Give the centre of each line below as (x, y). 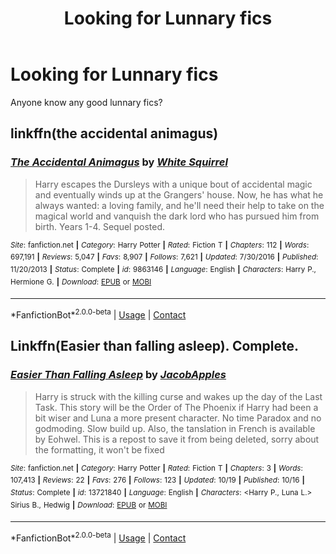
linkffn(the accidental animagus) (114, 133)
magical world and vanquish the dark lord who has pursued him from (177, 216)
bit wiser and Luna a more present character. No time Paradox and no (178, 418)
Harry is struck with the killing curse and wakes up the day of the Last (178, 396)
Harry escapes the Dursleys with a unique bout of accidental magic (173, 184)
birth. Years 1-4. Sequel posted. (99, 226)
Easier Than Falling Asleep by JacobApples (118, 375)
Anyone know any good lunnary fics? (86, 102)
